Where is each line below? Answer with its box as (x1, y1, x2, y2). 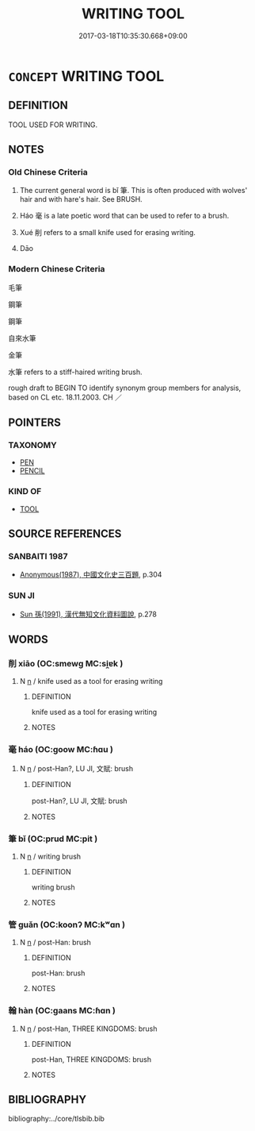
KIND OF (8, 486, 42, 497)
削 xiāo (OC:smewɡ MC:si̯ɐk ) (8, 658, 124, 670)
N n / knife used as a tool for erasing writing (19, 677, 163, 686)
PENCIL (19, 466, 45, 476)
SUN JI (8, 590, 36, 601)
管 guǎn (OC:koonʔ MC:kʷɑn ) (8, 919, 125, 930)
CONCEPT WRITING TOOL (8, 67, 165, 85)
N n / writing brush (19, 851, 82, 861)
